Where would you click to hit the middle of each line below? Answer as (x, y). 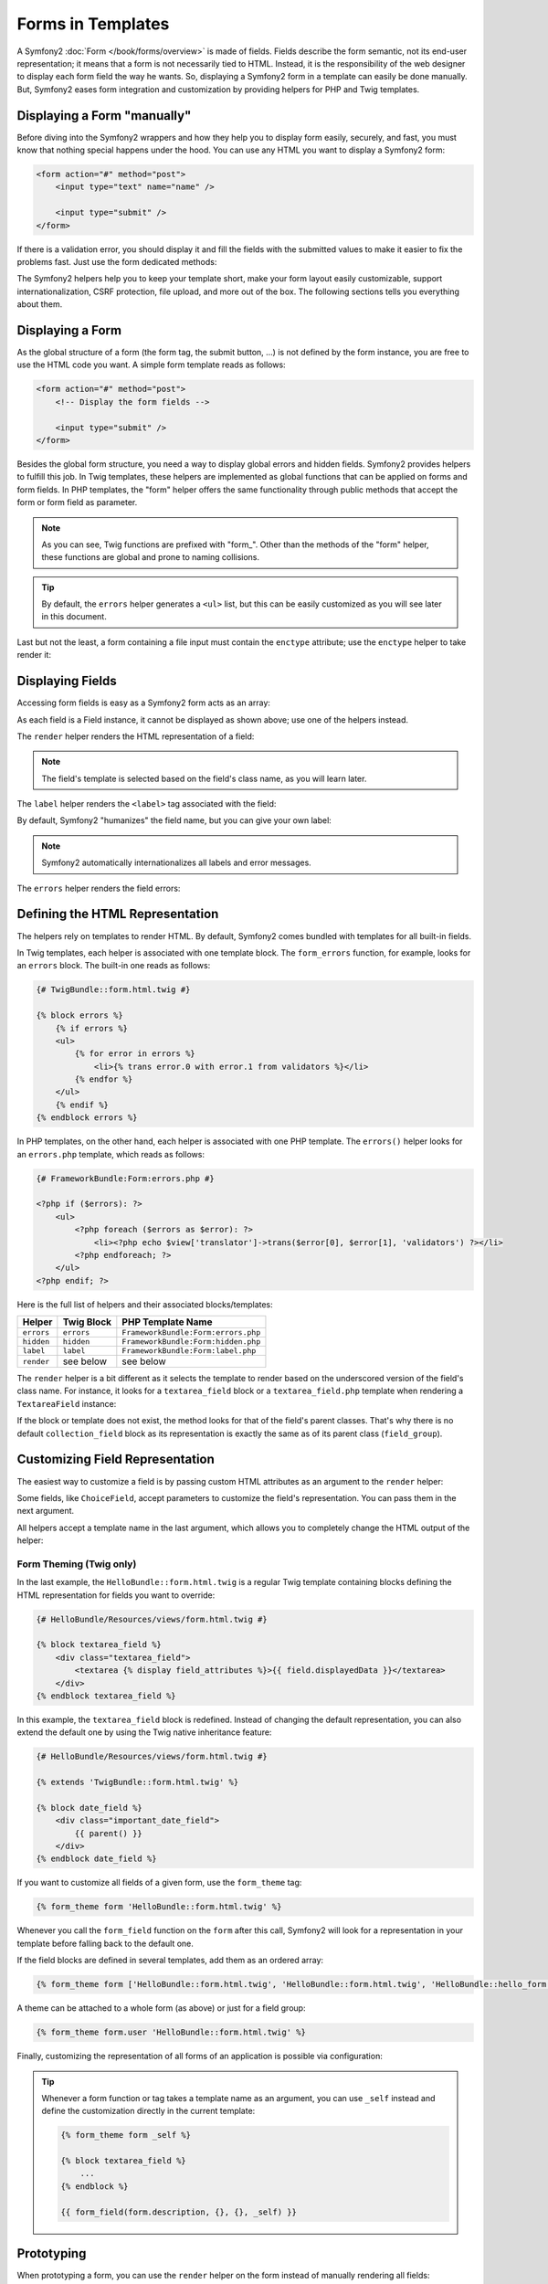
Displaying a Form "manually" (104, 116)
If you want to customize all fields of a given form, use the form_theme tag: (159, 1883)
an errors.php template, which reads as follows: (111, 1154)
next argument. (46, 1511)
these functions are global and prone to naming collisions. (151, 557)
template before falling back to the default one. (105, 1943)
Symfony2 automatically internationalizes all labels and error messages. (177, 862)
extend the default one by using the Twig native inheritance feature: (144, 1732)
